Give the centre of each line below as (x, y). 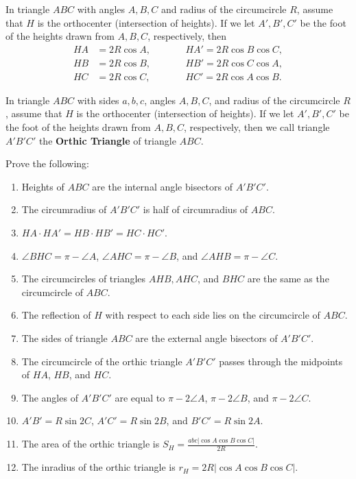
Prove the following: (47, 163)
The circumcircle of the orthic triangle (102, 361)
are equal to (140, 397)
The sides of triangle (64, 338)
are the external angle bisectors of (206, 338)
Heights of (43, 186)
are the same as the (288, 279)
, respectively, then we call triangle (257, 127)
